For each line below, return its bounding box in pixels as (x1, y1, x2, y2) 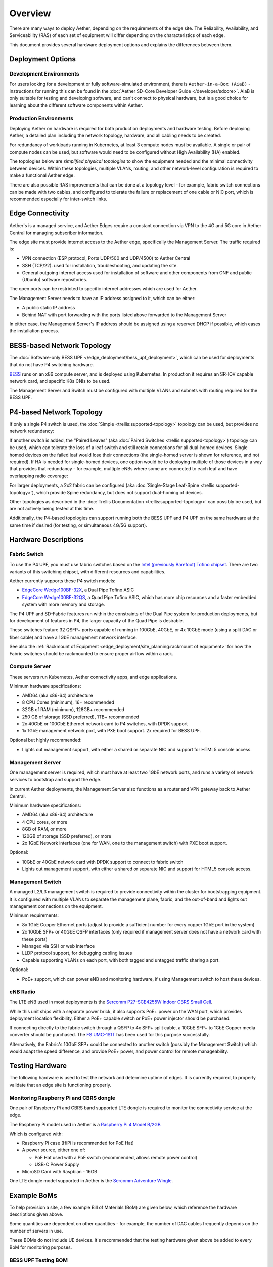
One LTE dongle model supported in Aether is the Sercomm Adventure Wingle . (9, 1177, 173, 1183)
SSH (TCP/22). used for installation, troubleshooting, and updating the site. (22, 263, 178, 269)
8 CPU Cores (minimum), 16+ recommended (22, 699, 115, 705)
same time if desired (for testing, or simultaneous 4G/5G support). (9, 522, 148, 528)
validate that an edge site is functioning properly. (9, 1082, 111, 1088)
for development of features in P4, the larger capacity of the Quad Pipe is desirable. (9, 618, 184, 624)
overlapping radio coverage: (9, 473, 68, 479)
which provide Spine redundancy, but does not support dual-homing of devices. (36, 489, 203, 495)
